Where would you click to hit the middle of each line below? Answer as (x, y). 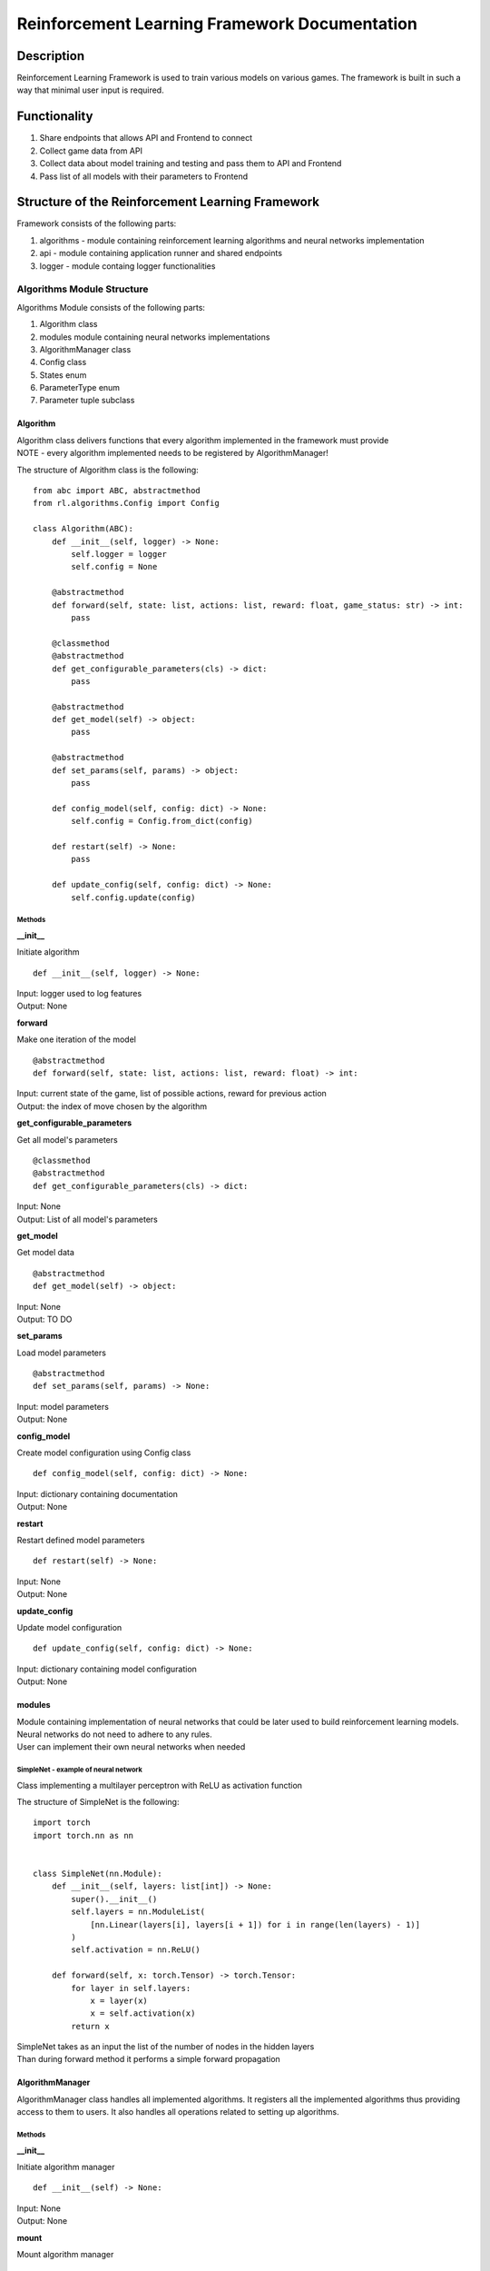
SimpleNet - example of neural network (79, 1770)
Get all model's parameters (67, 1139)
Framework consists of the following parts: (97, 223)
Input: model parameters (63, 1406)
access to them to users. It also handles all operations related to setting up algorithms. (178, 2112)
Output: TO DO (44, 1319)
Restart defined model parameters (81, 1540)
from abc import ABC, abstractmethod (117, 491)
